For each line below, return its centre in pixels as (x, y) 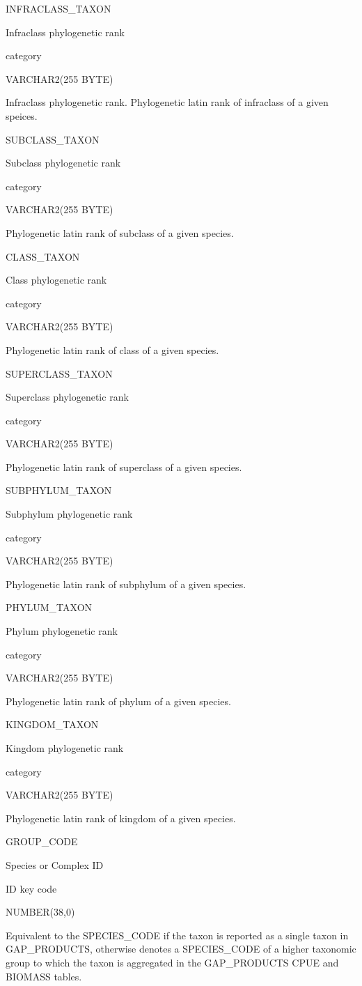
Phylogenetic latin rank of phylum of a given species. (118, 701)
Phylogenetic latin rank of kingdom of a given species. (121, 818)
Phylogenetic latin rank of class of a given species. (112, 349)
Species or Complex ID (55, 864)
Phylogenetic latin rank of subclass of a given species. (120, 232)
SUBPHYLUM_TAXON (59, 490)
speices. (22, 115)
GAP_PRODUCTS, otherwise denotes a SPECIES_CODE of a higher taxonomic (181, 949)
